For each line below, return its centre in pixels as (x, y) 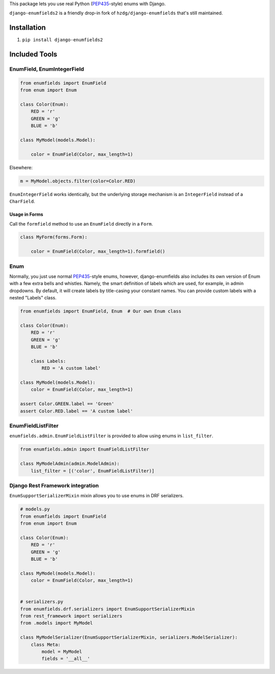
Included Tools (33, 54)
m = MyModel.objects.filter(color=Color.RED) (78, 181)
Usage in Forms (26, 214)
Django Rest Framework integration (54, 485)
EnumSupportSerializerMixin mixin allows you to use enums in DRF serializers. (97, 496)
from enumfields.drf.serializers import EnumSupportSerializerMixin (107, 609)
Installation (28, 28)
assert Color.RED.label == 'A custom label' (77, 411)
